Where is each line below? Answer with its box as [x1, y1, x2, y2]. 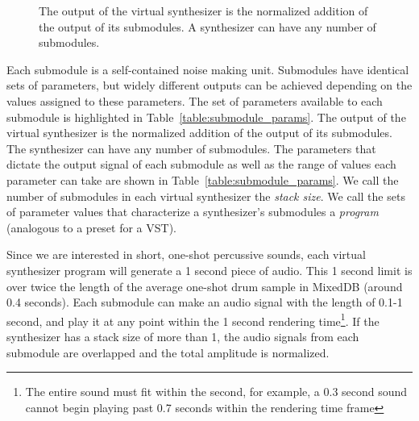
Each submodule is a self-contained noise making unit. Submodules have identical [6, 60, 409, 77]
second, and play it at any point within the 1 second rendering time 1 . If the [6, 310, 380, 329]
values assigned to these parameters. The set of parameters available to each [6, 92, 383, 109]
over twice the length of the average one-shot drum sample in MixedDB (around [6, 277, 403, 294]
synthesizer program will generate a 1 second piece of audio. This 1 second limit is [6, 261, 413, 278]
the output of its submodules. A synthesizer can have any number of [39, 18, 376, 35]
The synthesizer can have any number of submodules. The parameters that [6, 140, 376, 156]
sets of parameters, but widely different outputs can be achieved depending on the [6, 77, 413, 94]
